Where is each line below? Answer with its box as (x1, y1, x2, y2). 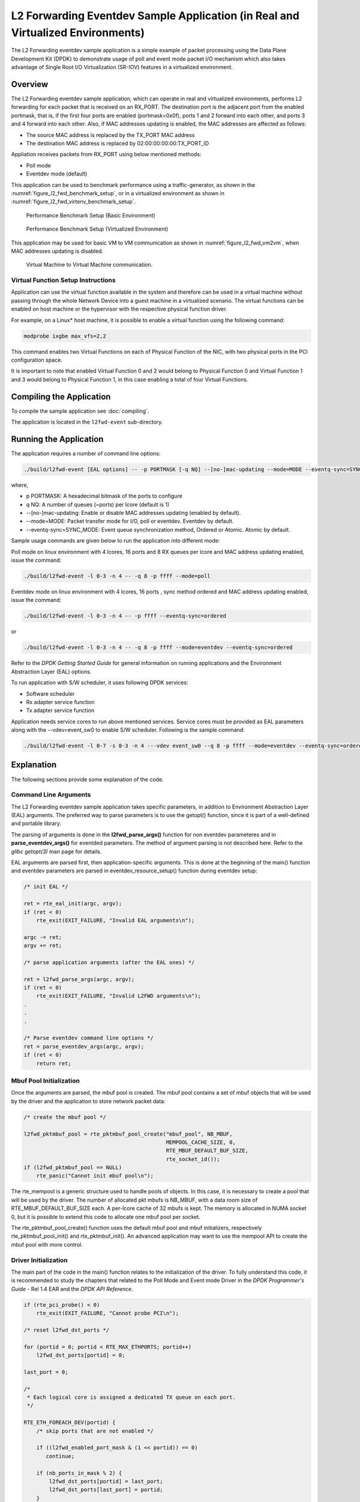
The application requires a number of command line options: (11, 449, 161, 457)
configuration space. (11, 356, 62, 363)
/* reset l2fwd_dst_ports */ (23, 1327, 110, 1333)
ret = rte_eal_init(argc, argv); (23, 900, 122, 907)
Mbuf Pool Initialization (11, 1076, 80, 1084)
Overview (11, 79, 49, 90)
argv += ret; (23, 942, 62, 949)
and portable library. (11, 820, 61, 827)
